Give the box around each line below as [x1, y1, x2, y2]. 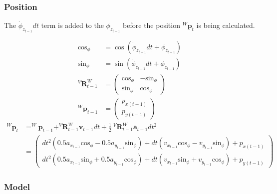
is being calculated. [196, 20, 255, 30]
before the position [123, 20, 180, 30]
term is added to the [41, 20, 104, 30]
